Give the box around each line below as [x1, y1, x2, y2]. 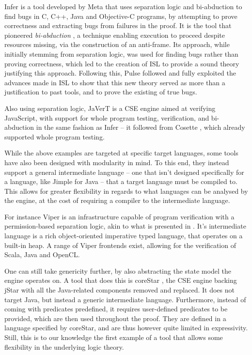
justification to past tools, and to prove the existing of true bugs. [4, 87, 197, 97]
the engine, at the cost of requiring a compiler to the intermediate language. [4, 195, 230, 205]
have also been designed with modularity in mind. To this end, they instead [4, 157, 229, 167]
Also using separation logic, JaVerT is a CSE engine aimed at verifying [4, 103, 216, 113]
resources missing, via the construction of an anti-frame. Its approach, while [4, 39, 230, 49]
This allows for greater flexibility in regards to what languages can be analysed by [4, 185, 248, 196]
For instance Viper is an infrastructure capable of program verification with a [4, 211, 235, 221]
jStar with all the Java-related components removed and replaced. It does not [4, 285, 235, 295]
